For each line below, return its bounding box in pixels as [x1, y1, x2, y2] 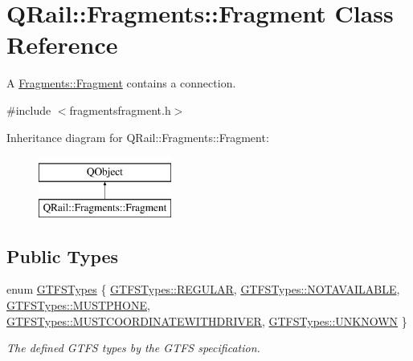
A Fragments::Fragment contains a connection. [6, 75, 236, 91]
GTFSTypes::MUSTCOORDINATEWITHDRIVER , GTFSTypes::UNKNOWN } [6, 312, 407, 329]
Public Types [6, 243, 119, 268]
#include [6, 101, 51, 118]
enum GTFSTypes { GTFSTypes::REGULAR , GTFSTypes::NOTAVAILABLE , [6, 281, 400, 298]
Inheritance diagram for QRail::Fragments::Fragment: [6, 128, 269, 145]
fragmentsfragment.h [69, 101, 171, 118]
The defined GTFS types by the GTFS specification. [6, 339, 260, 356]
